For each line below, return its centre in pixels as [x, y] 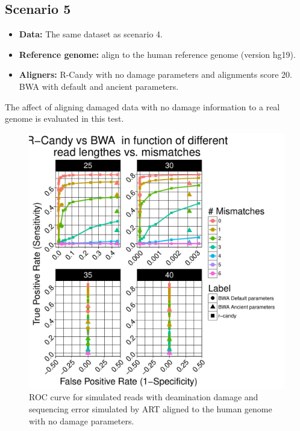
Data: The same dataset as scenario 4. [91, 34]
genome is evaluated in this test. [64, 118]
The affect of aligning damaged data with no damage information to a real [142, 106]
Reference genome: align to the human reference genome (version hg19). [157, 54]
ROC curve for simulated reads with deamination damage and [144, 397]
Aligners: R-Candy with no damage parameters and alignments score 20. [155, 74]
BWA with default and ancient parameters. [99, 86]
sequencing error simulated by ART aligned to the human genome [151, 408]
